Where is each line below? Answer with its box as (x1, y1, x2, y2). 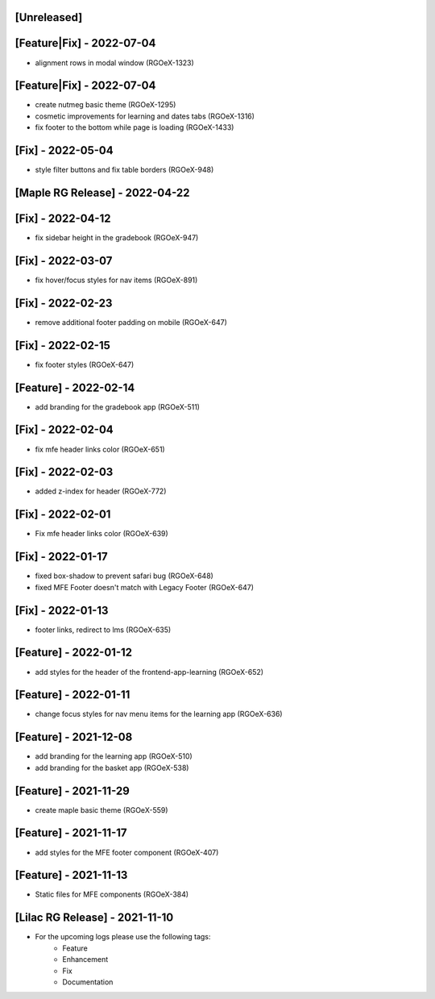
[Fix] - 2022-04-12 (14, 211, 111, 225)
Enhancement (62, 955, 109, 964)
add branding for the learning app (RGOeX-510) (35, 751, 193, 761)
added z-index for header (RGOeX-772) (35, 486, 167, 496)
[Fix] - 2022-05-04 (14, 144, 114, 157)
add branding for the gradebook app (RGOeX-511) (35, 402, 201, 411)
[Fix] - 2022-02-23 (14, 296, 113, 310)
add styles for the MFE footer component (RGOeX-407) (35, 847, 219, 857)
